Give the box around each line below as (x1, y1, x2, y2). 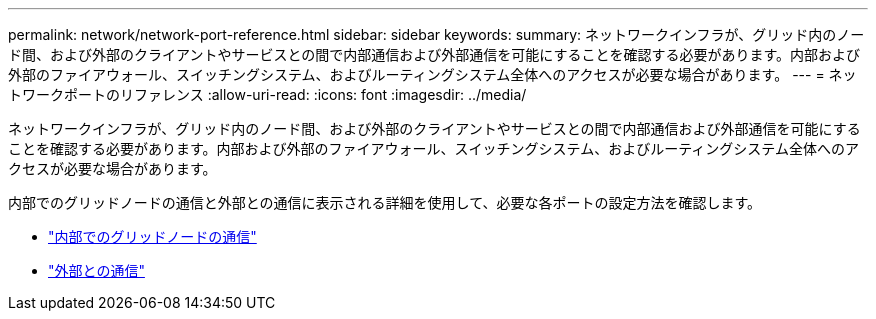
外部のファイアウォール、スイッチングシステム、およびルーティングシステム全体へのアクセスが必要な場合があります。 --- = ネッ (8, 66, 857, 83)
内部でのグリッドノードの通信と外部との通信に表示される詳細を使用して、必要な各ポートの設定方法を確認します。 (8, 194, 762, 211)
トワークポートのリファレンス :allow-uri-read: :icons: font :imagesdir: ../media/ (8, 86, 527, 103)
